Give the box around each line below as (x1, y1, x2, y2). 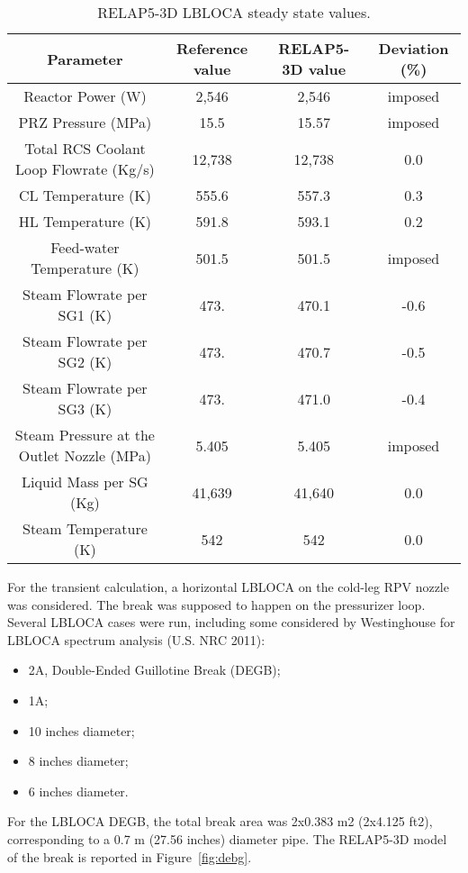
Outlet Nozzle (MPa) (18, 445, 152, 466)
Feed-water (50, 237, 120, 258)
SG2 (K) (58, 351, 112, 372)
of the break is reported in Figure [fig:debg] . (7, 847, 252, 866)
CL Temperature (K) (18, 185, 151, 205)
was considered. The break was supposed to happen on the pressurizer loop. (7, 595, 426, 614)
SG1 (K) (58, 305, 112, 325)
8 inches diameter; (28, 751, 129, 770)
